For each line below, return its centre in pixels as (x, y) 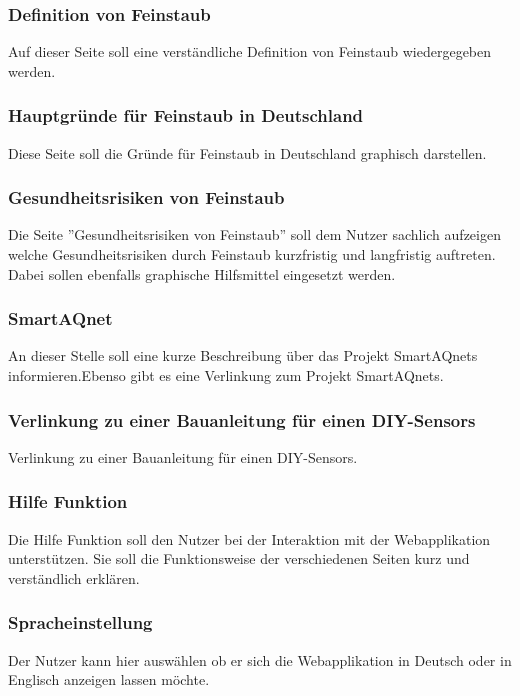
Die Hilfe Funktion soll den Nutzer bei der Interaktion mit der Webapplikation (249, 538)
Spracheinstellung (80, 622)
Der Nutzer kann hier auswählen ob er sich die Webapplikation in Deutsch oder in (260, 659)
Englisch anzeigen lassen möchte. (109, 679)
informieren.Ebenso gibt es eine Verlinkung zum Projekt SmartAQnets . (226, 375)
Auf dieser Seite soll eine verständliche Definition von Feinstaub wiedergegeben (250, 51)
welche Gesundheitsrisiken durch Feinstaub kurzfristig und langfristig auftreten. (252, 254)
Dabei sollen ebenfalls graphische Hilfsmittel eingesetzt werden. (202, 273)
